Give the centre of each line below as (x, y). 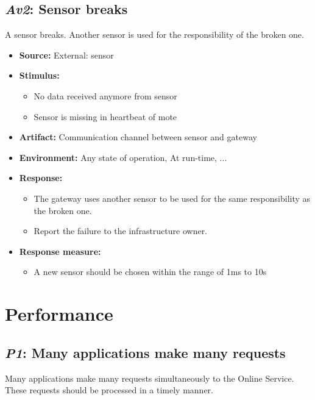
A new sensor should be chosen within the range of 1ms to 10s (150, 272)
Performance (59, 314)
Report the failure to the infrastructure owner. (121, 231)
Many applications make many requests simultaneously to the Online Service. (150, 378)
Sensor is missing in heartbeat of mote (105, 116)
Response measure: (60, 251)
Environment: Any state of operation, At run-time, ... (123, 157)
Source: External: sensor (66, 55)
